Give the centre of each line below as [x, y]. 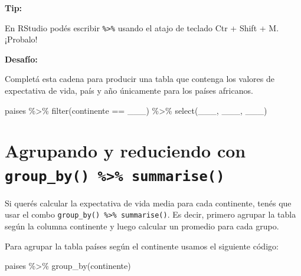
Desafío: [21, 59]
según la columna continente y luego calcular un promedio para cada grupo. [142, 226]
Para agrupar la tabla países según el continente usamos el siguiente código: [142, 246]
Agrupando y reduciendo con [125, 151]
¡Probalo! [21, 39]
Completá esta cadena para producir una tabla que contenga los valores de [140, 79]
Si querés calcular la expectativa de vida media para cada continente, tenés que [148, 203]
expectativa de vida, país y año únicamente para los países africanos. [129, 91]
